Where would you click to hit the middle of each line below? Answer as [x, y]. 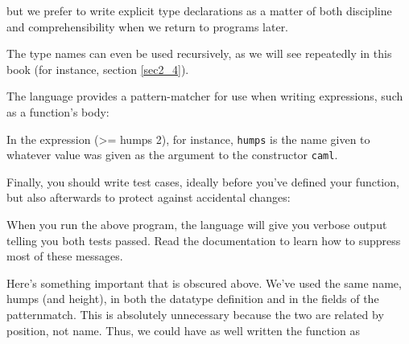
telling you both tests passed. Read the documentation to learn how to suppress [204, 240]
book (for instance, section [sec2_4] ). [98, 69]
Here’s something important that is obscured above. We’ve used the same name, [204, 283]
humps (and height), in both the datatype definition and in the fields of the [193, 299]
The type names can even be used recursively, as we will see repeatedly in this [199, 53]
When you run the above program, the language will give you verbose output [197, 225]
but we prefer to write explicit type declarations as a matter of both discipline [199, 10]
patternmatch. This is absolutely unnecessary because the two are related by [195, 315]
